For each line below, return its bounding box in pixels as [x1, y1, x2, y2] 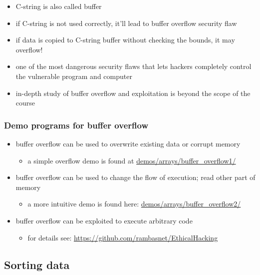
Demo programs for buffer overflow [4, 118, 148, 131]
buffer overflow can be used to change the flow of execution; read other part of [15, 172, 256, 182]
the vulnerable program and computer [15, 70, 132, 81]
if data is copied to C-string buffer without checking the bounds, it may [15, 34, 235, 45]
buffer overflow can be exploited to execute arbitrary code [15, 215, 193, 225]
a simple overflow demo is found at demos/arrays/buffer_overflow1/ [27, 155, 236, 165]
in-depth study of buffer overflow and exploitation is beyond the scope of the [15, 87, 251, 98]
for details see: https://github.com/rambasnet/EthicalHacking [27, 232, 218, 242]
